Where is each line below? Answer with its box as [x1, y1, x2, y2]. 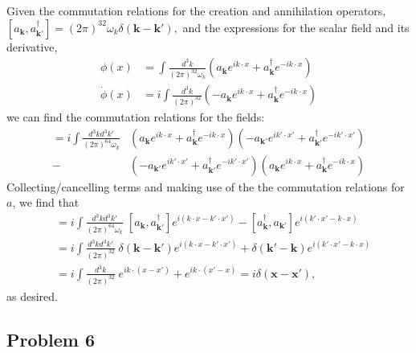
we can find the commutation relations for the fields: [6, 109, 265, 125]
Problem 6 [6, 326, 95, 351]
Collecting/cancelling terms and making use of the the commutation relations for [6, 178, 405, 195]
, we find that [12, 194, 80, 211]
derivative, [6, 38, 58, 55]
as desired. [6, 287, 58, 304]
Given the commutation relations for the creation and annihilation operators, [6, 2, 386, 18]
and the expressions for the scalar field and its [182, 18, 410, 35]
